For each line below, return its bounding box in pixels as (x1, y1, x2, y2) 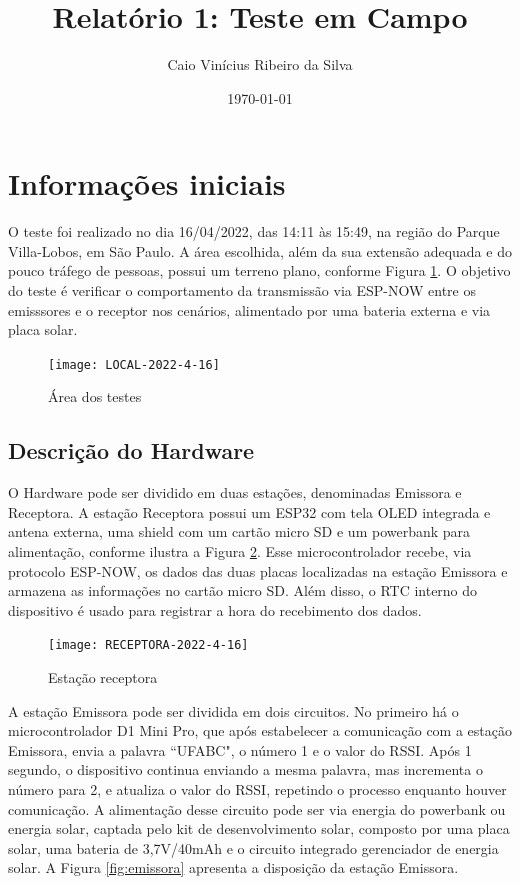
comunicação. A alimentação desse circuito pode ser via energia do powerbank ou (8, 798, 506, 819)
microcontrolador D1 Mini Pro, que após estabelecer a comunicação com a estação (8, 720, 512, 741)
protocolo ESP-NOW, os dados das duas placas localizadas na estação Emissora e (8, 560, 508, 581)
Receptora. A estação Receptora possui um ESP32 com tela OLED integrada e (8, 501, 491, 522)
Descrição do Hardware (8, 435, 255, 466)
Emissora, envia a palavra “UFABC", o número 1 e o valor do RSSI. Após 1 (8, 739, 472, 760)
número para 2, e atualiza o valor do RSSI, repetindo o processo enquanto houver (8, 779, 507, 800)
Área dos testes (48, 386, 142, 407)
